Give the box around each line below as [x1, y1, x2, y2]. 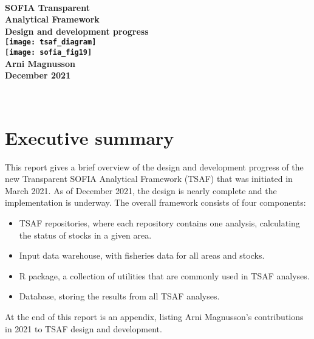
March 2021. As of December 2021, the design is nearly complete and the [5, 184, 277, 197]
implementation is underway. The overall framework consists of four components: [5, 196, 306, 209]
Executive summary [5, 125, 174, 150]
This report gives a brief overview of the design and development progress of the [5, 160, 304, 173]
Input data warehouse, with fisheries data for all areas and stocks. [19, 249, 265, 262]
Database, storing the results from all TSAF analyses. [19, 290, 220, 302]
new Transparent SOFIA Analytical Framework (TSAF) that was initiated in [5, 172, 293, 185]
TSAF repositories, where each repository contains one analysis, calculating [19, 216, 300, 229]
